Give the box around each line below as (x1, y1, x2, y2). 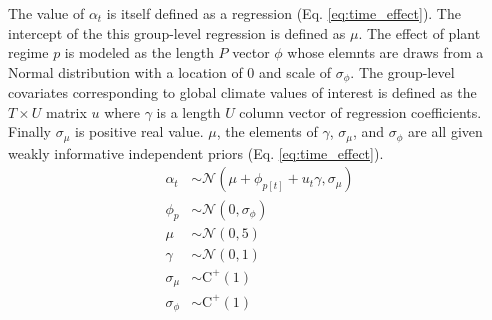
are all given (408, 121, 483, 142)
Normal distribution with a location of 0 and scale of (8, 61, 332, 82)
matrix (45, 101, 87, 122)
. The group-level (350, 61, 455, 82)
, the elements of (216, 121, 318, 142)
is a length (156, 101, 221, 122)
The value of (8, 3, 85, 23)
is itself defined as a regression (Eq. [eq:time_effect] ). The (106, 3, 461, 23)
